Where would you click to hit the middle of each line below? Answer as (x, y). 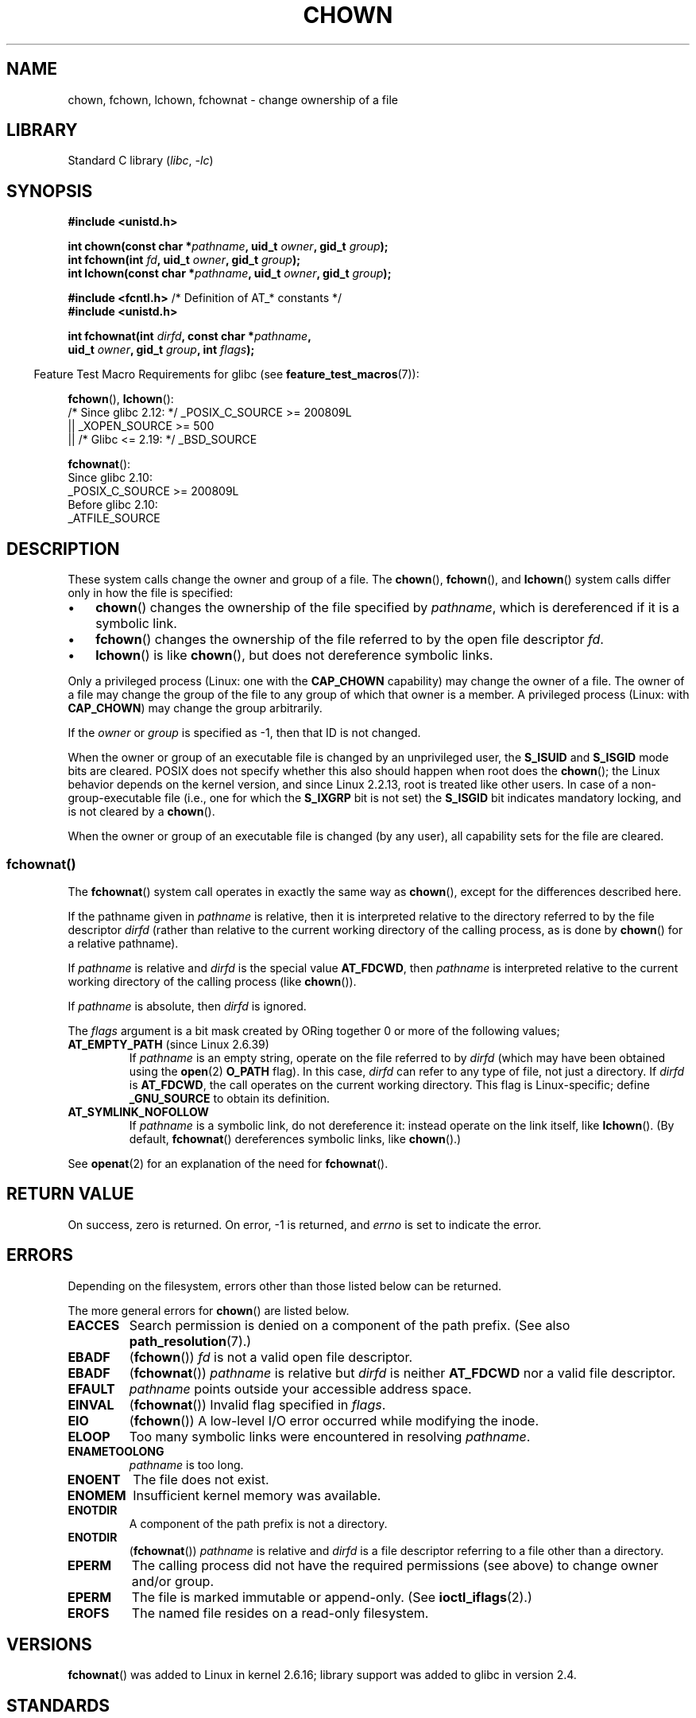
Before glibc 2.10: (113, 505)
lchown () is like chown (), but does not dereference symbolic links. (294, 655)
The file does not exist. (201, 1479)
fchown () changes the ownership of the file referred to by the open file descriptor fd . (350, 640)
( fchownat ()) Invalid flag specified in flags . (257, 1404)
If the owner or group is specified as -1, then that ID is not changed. (244, 733)
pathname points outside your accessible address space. (300, 1388)
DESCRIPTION (63, 549)
